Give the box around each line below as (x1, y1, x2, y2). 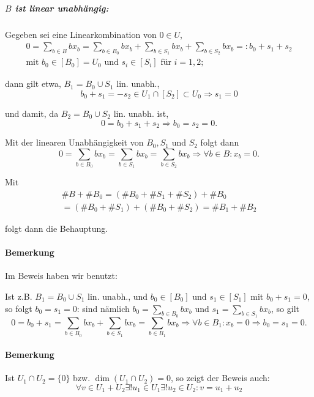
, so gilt (271, 302, 299, 314)
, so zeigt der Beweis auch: (171, 371, 270, 384)
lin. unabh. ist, (113, 107, 169, 120)
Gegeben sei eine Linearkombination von (5, 28, 157, 40)
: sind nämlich (77, 302, 130, 314)
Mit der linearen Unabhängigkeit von (5, 136, 144, 149)
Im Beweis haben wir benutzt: (5, 269, 118, 282)
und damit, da (5, 107, 59, 120)
